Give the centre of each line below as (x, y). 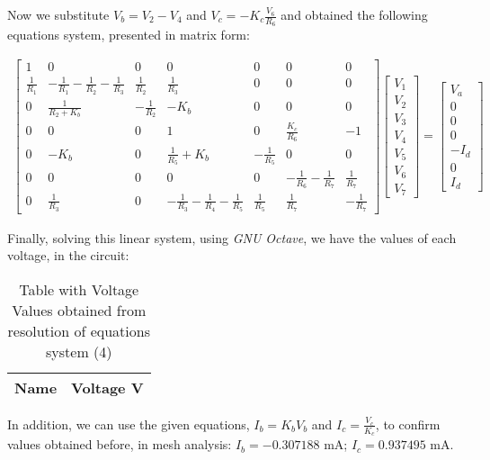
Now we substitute (58, 14)
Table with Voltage (79, 289)
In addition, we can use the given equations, (129, 424)
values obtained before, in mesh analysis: (120, 444)
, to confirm (408, 424)
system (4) (79, 351)
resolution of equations (79, 330)
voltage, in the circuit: (68, 255)
